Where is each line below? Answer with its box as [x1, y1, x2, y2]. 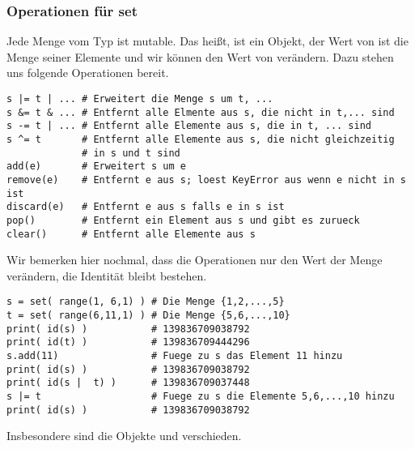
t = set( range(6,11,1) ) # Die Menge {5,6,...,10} [6, 310, 290, 322]
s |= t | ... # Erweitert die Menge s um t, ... [6, 93, 273, 105]
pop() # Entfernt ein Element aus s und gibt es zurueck [6, 214, 360, 226]
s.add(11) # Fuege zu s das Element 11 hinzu [6, 350, 343, 362]
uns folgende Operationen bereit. [6, 64, 169, 81]
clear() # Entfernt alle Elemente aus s [6, 228, 256, 240]
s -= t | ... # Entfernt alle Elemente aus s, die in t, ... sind [6, 120, 372, 132]
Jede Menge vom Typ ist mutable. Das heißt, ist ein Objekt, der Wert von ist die [6, 32, 409, 49]
